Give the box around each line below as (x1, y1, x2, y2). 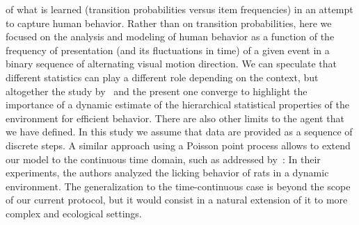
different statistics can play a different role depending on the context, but (6, 69, 319, 84)
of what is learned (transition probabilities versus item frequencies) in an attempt (6, 2, 353, 16)
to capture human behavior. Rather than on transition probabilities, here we (6, 15, 332, 30)
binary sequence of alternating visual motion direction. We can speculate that (6, 56, 337, 71)
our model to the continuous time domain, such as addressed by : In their (6, 151, 321, 166)
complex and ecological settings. (6, 206, 142, 220)
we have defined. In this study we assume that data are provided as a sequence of (6, 124, 353, 139)
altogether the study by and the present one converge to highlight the (6, 83, 308, 98)
